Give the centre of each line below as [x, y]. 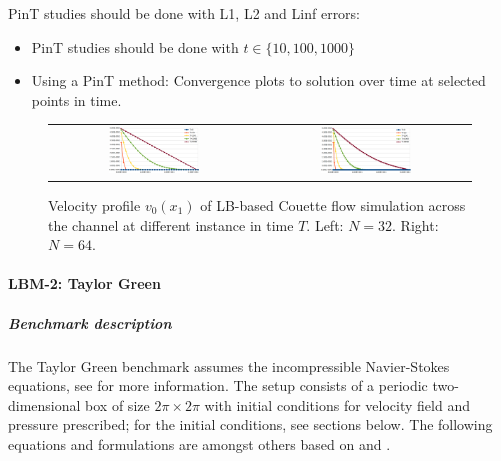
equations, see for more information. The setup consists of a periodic [218, 385]
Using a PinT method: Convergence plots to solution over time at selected [258, 80]
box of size [117, 404]
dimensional [44, 404]
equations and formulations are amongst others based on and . [199, 443]
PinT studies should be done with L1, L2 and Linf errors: [184, 13]
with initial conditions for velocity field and [337, 404]
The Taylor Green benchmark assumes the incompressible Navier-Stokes [229, 365]
